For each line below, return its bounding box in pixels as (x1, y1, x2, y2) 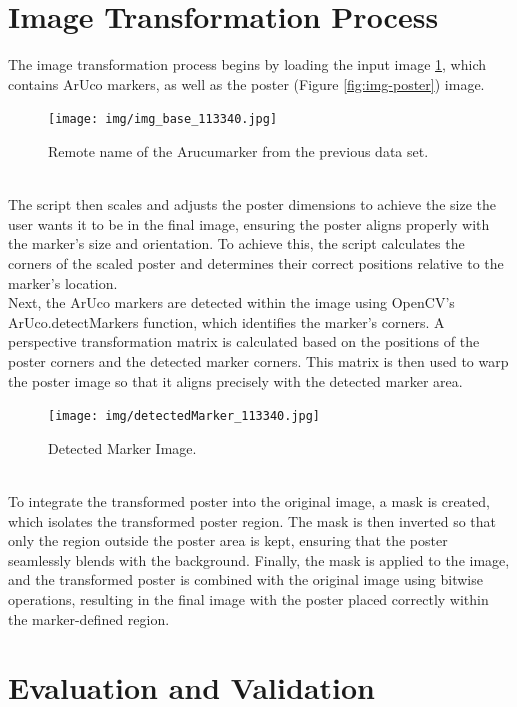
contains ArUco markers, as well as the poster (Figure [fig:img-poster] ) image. (8, 73, 485, 94)
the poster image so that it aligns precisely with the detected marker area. (8, 370, 463, 391)
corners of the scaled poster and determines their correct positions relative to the (8, 252, 504, 273)
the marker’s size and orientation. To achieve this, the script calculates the (8, 233, 465, 254)
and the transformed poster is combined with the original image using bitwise (8, 569, 483, 590)
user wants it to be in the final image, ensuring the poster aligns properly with (8, 213, 490, 234)
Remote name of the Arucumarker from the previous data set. (48, 140, 429, 161)
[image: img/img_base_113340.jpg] (48, 112, 278, 127)
